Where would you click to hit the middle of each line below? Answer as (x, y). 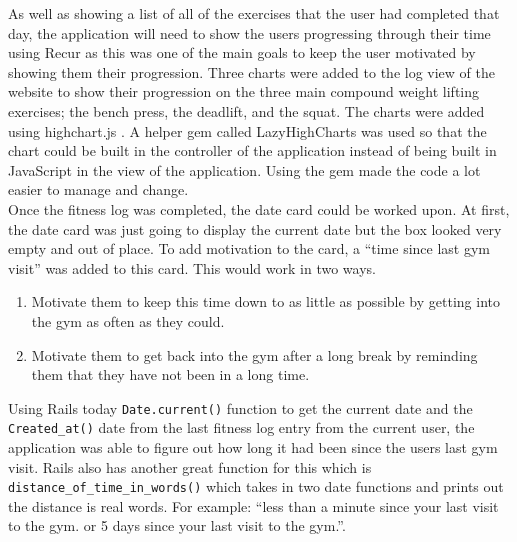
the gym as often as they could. (128, 320)
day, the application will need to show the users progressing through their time (249, 32)
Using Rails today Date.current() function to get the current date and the (240, 407)
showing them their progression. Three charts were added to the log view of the (252, 71)
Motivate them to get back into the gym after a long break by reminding (254, 354)
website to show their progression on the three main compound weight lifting (244, 91)
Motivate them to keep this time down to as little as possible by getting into (265, 301)
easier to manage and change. (98, 189)
